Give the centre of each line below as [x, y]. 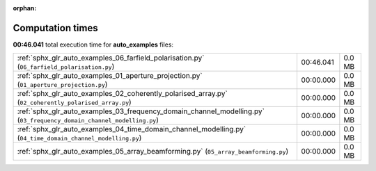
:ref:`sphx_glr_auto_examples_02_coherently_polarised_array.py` [122, 94]
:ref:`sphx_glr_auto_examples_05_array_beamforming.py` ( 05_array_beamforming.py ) [153, 152]
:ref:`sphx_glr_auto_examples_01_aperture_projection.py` [110, 76]
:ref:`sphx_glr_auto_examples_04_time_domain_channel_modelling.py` [132, 129]
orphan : [25, 8]
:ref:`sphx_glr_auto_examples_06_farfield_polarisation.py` [111, 58]
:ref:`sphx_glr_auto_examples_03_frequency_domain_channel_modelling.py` [141, 111]
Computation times [55, 28]
